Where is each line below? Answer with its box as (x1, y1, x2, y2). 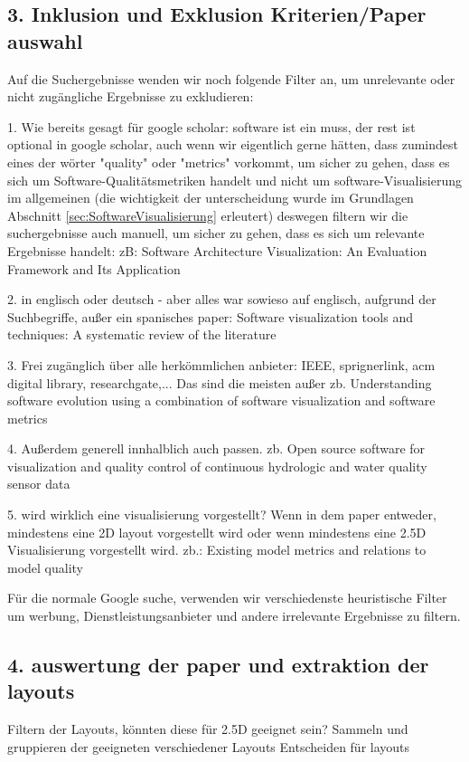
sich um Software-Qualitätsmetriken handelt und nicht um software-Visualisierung (7, 170, 463, 189)
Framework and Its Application (7, 259, 181, 278)
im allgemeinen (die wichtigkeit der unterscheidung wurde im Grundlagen (7, 188, 414, 207)
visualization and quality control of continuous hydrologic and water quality (7, 456, 427, 475)
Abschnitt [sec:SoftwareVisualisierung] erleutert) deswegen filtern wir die (7, 205, 408, 224)
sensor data (7, 474, 70, 493)
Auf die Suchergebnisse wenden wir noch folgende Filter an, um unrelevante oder (7, 69, 455, 88)
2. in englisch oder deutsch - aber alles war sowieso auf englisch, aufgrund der (7, 290, 436, 309)
